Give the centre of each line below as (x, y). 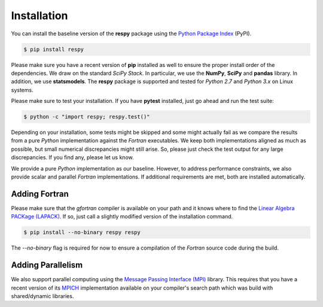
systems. (22, 90)
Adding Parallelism (47, 265)
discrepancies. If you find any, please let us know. (72, 157)
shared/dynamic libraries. (42, 296)
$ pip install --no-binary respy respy (82, 232)
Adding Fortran (40, 194)
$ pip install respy (54, 49)
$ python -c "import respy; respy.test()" (87, 117)
